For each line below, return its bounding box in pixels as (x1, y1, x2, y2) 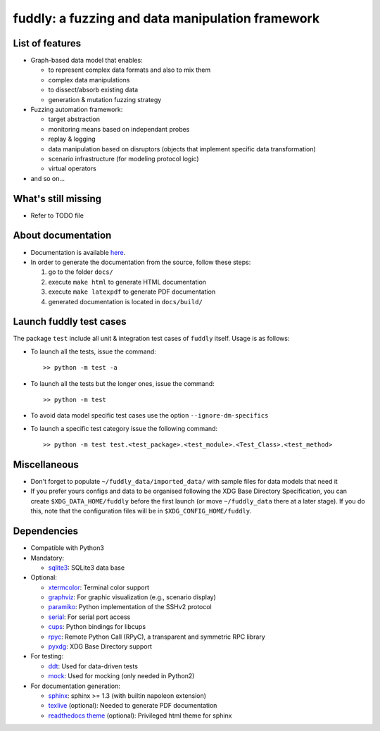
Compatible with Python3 (30, 544, 105, 552)
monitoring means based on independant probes (48, 125, 190, 133)
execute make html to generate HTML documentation (48, 277, 207, 286)
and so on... (30, 174, 65, 182)
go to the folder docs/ (48, 268, 114, 276)
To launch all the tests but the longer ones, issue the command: (30, 379, 215, 387)
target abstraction (48, 115, 100, 123)
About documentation (13, 230, 112, 242)
